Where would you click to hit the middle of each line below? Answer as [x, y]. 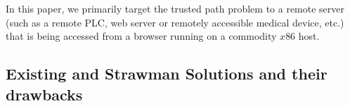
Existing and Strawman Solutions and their [167, 74]
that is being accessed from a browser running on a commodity [141, 36]
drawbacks [44, 94]
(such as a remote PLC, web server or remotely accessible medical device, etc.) [175, 22]
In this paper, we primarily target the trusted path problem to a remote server [175, 8]
